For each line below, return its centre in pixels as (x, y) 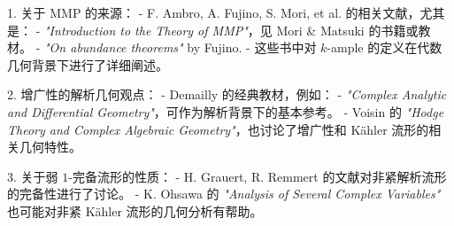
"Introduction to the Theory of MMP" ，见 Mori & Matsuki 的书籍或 (231, 30)
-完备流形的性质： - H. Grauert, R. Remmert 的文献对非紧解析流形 (258, 176)
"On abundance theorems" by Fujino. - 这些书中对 (181, 47)
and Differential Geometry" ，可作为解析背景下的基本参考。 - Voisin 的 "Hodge (226, 111)
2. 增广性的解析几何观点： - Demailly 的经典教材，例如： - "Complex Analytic (227, 94)
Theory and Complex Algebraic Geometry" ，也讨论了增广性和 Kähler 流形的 (218, 129)
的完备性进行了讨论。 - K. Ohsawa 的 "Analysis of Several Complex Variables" (224, 194)
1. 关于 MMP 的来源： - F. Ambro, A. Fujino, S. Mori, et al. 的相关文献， (214, 12)
